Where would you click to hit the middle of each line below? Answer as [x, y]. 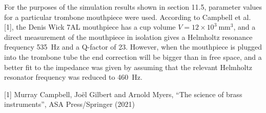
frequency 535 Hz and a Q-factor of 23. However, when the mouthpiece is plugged [133, 47]
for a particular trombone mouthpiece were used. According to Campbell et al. [128, 17]
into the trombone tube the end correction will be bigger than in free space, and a [133, 56]
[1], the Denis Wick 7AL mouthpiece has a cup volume [90, 27]
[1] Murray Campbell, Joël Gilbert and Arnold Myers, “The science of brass [123, 94]
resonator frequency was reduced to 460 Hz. [73, 77]
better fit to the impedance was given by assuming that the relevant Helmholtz [128, 67]
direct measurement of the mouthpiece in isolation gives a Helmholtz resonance [128, 37]
